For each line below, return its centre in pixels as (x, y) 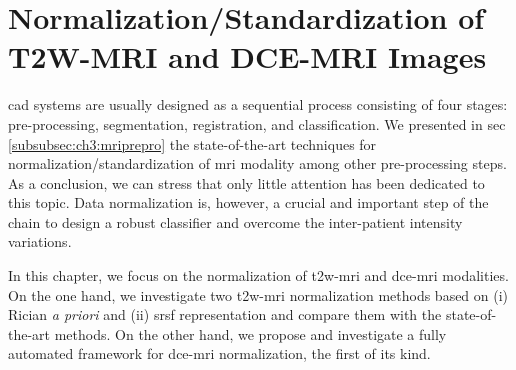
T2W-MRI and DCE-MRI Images (247, 56)
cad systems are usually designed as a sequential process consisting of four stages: (258, 104)
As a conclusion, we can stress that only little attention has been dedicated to (246, 182)
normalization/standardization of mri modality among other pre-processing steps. (257, 163)
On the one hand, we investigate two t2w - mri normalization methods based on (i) (258, 294)
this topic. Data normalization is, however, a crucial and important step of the (248, 202)
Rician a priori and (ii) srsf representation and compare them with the (225, 314)
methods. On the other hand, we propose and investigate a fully (250, 333)
